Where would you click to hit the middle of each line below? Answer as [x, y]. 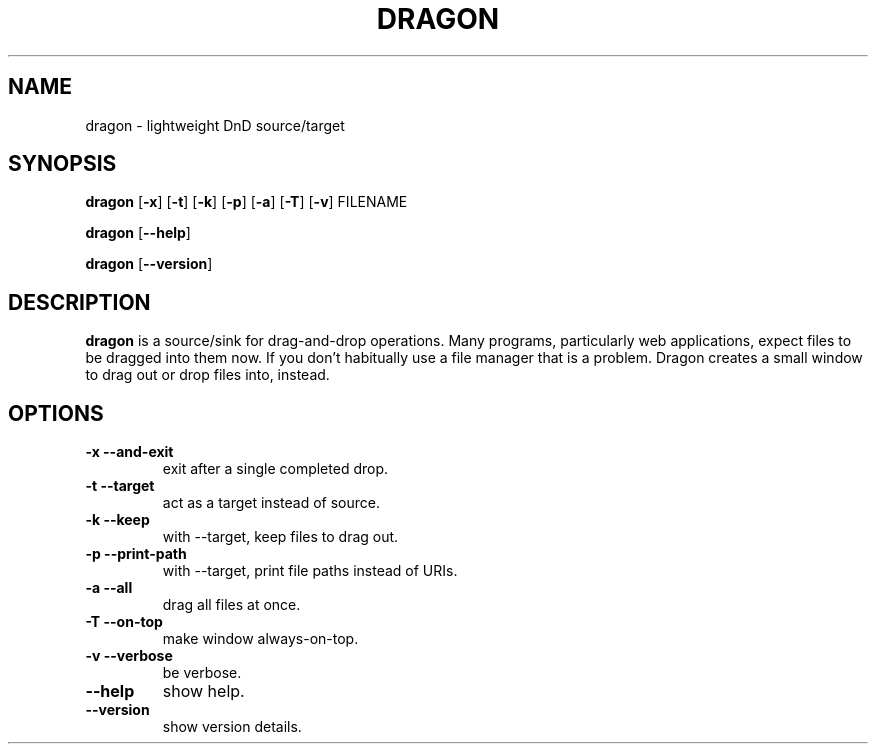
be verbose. [202, 673]
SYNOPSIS [62, 164]
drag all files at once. [231, 605]
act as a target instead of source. [271, 503]
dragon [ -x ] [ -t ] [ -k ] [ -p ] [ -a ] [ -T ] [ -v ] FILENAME [246, 202]
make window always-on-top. [260, 639]
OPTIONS [56, 413]
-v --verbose [129, 656]
